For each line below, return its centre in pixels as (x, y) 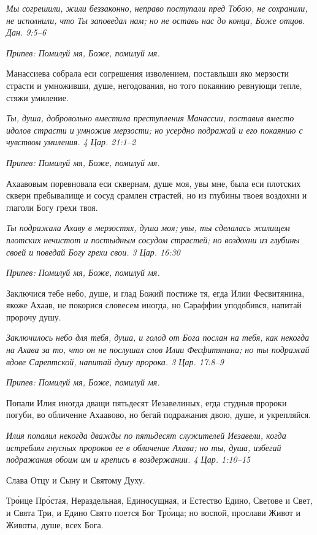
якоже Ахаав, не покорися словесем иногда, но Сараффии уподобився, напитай (154, 305)
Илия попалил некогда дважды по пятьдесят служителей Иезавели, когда (146, 435)
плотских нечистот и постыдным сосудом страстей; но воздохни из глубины (153, 239)
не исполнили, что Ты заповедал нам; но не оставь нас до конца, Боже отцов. (156, 20)
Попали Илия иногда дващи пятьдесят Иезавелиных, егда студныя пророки (147, 402)
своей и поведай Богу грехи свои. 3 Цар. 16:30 (93, 252)
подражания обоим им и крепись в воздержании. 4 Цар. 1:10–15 (128, 459)
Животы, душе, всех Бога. (55, 524)
